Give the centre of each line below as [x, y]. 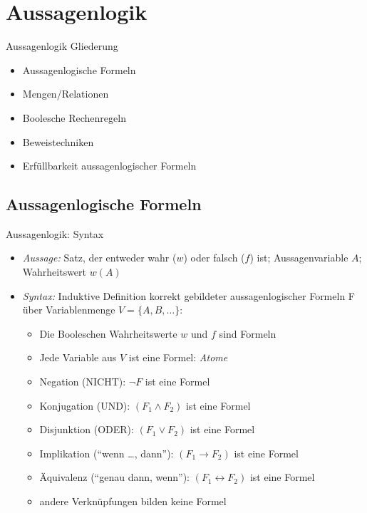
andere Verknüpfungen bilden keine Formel [133, 501]
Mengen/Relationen [66, 94]
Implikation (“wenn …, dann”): [107, 453]
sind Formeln [248, 333]
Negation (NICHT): [83, 382]
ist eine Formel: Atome [178, 357]
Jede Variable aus [78, 357]
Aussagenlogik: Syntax [55, 233]
